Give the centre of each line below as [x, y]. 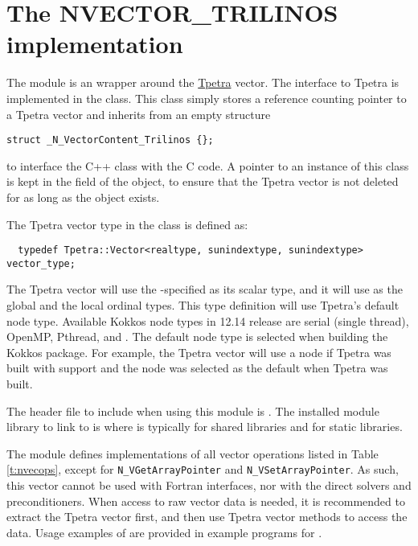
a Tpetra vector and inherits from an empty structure [139, 114]
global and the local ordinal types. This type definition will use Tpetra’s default [203, 305]
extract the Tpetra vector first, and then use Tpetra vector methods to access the [207, 517]
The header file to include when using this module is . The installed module [193, 411]
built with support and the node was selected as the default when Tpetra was [197, 368]
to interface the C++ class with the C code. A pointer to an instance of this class [208, 165]
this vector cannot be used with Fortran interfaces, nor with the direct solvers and [209, 485]
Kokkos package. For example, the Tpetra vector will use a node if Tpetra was [199, 352]
